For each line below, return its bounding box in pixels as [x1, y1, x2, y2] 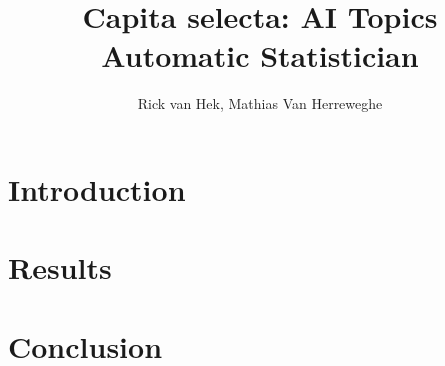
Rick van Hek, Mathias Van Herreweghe [137, 93, 383, 114]
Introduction [8, 168, 186, 209]
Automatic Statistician [101, 35, 419, 76]
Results [8, 247, 112, 288]
